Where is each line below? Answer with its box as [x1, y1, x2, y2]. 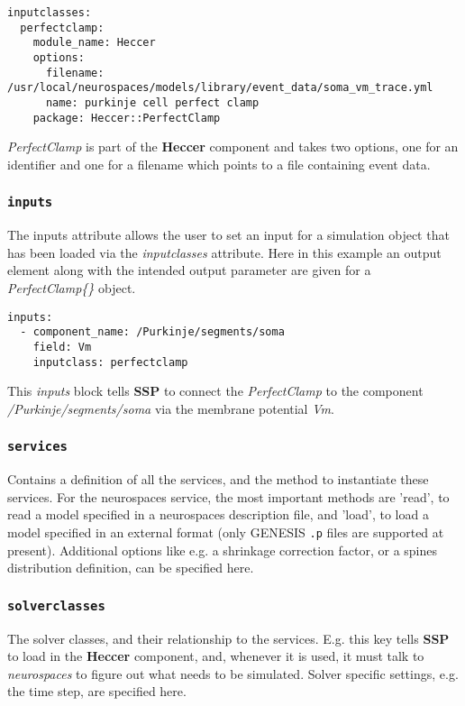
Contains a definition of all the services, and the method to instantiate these [7, 470, 429, 489]
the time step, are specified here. [7, 682, 187, 701]
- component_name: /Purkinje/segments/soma [20, 325, 285, 339]
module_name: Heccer [32, 36, 156, 50]
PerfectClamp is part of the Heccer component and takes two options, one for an [7, 137, 459, 156]
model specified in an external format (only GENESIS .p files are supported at [7, 522, 444, 541]
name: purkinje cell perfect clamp [45, 96, 260, 109]
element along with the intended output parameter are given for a [7, 261, 371, 280]
